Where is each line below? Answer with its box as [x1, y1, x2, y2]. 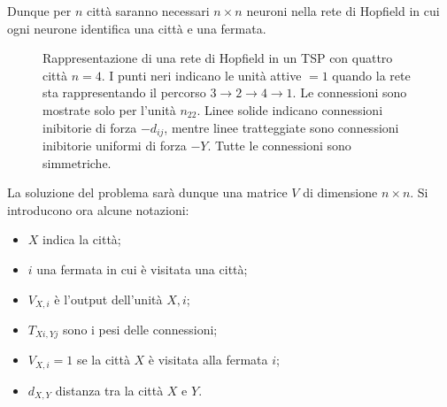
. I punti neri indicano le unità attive [101, 65, 302, 84]
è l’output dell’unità [54, 289, 163, 308]
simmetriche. [42, 153, 112, 172]
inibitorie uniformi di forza [42, 136, 187, 155]
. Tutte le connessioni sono [207, 136, 351, 155]
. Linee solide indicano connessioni [197, 100, 383, 119]
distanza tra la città [55, 380, 164, 399]
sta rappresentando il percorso [42, 83, 206, 102]
